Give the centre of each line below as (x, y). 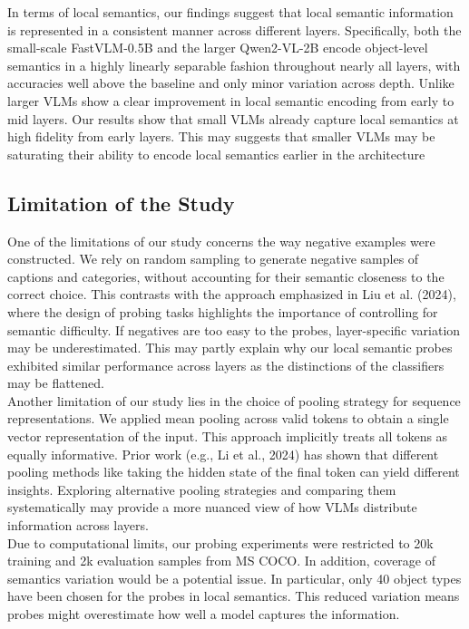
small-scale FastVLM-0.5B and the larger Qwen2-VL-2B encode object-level (218, 48)
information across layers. (78, 525)
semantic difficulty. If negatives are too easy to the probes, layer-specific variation (234, 329)
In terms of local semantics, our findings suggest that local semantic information (230, 12)
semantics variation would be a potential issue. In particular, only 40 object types (234, 578)
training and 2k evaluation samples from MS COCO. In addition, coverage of (222, 561)
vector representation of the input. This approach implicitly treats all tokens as (228, 436)
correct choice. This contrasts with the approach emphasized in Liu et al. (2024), (232, 294)
